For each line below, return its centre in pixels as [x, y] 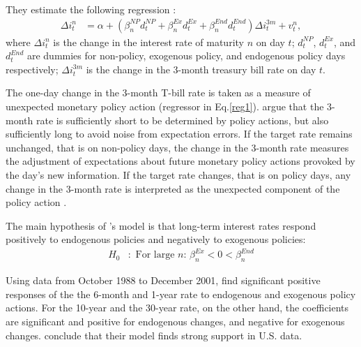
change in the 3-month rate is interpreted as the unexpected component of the [173, 188]
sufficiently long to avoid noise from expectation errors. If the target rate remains [179, 134]
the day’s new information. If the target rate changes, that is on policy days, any [178, 174]
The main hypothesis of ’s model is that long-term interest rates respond [161, 225]
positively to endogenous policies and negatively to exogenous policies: [156, 239]
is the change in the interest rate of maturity [148, 42]
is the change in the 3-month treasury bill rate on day [201, 69]
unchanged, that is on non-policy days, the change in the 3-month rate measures [177, 147]
